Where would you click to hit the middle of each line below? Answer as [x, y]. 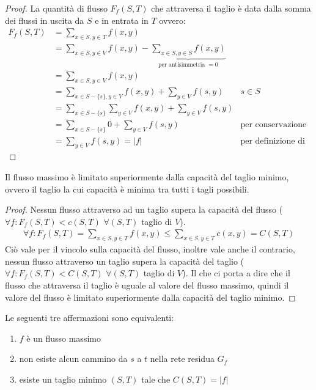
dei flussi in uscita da [45, 20]
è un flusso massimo [64, 338]
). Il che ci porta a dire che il [236, 273]
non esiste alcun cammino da [73, 359]
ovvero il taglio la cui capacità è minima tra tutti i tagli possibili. [127, 189]
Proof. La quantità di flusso [56, 8]
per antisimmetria [182, 64]
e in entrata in [122, 20]
